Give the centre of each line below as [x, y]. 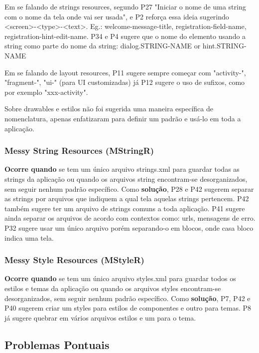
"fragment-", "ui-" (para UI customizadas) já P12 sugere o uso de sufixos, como [125, 82]
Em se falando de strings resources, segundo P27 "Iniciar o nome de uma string [125, 6]
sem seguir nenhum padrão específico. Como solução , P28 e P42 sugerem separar [129, 188]
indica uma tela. [29, 237]
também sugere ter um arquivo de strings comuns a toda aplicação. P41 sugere [125, 208]
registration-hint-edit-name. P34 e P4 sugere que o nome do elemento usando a [125, 36]
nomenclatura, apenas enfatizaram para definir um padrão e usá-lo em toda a [123, 118]
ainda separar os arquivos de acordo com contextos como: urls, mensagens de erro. [130, 218]
